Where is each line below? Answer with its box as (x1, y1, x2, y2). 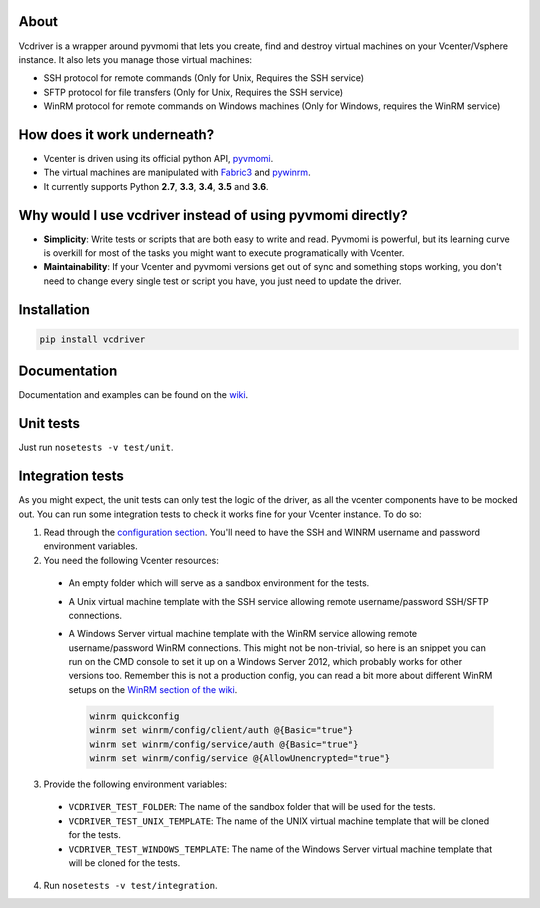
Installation (18, 301, 90, 318)
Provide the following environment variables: (43, 778, 227, 790)
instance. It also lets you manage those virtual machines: (18, 53, 253, 65)
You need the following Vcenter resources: (43, 554, 219, 566)
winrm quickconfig (89, 710, 180, 722)
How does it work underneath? (18, 126, 215, 143)
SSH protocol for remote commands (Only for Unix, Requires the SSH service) (43, 72, 365, 84)
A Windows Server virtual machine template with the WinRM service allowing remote (68, 628, 418, 640)
